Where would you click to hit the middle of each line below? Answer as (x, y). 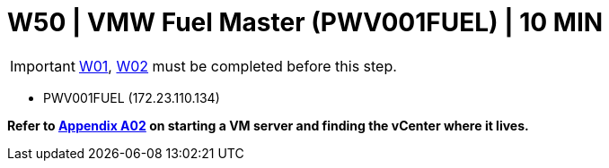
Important (43, 66)
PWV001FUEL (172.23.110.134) (132, 97)
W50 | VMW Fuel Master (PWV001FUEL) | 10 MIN (305, 22)
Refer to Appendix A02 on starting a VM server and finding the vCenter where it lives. (268, 125)
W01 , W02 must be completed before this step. (238, 66)
